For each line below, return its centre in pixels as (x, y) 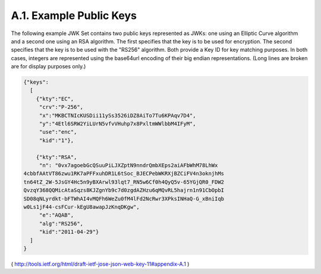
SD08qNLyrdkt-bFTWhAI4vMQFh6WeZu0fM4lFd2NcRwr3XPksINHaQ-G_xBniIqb (124, 199)
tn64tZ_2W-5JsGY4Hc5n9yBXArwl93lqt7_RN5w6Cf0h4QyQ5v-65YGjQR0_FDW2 (124, 182)
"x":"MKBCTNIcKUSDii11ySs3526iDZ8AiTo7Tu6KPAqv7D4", (117, 115)
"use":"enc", (58, 132)
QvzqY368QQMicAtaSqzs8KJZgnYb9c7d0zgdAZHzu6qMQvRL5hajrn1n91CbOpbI (124, 190)
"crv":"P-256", (61, 107)
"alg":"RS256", (61, 223)
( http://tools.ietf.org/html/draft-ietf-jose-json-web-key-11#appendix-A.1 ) (100, 264)
